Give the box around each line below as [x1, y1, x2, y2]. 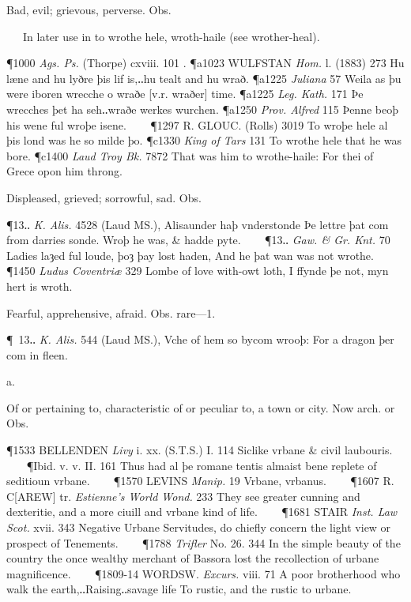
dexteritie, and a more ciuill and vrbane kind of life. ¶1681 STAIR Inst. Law [6, 503, 398, 520]
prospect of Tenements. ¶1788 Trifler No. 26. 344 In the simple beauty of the [6, 534, 401, 551]
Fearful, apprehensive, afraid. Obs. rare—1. [6, 304, 216, 321]
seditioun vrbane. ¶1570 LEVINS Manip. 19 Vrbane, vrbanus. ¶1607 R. [6, 472, 394, 489]
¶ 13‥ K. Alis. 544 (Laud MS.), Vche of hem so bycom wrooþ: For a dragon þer [6, 331, 394, 348]
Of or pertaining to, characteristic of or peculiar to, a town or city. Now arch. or [6, 399, 395, 416]
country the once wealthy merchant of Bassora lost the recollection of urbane [6, 550, 379, 566]
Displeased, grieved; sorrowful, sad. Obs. [6, 189, 202, 205]
